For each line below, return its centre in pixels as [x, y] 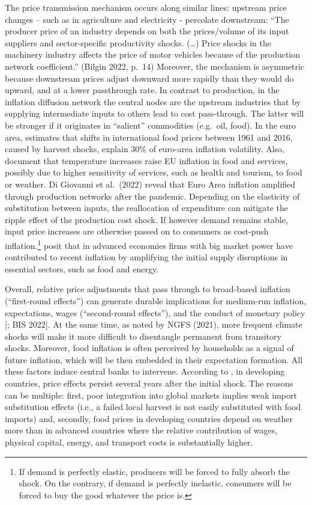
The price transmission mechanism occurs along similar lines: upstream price [146, 7]
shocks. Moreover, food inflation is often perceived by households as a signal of [149, 348]
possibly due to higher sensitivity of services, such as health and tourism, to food [154, 172]
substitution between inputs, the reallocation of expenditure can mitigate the [147, 208]
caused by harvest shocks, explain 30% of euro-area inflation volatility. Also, [145, 149]
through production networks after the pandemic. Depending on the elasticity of [152, 196]
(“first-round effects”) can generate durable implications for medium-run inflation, [156, 300]
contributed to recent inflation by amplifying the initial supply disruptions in [146, 257]
